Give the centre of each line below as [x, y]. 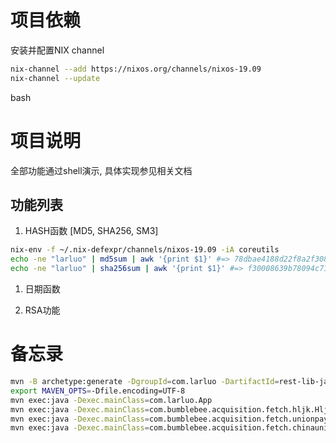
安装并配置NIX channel [57, 50]
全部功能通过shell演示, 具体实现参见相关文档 [101, 170]
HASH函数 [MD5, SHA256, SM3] [91, 231]
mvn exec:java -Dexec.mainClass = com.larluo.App [111, 400]
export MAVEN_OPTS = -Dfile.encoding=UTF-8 [98, 391]
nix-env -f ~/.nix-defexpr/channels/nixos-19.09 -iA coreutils [145, 250]
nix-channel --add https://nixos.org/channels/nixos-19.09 [136, 69]
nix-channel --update [55, 78]
